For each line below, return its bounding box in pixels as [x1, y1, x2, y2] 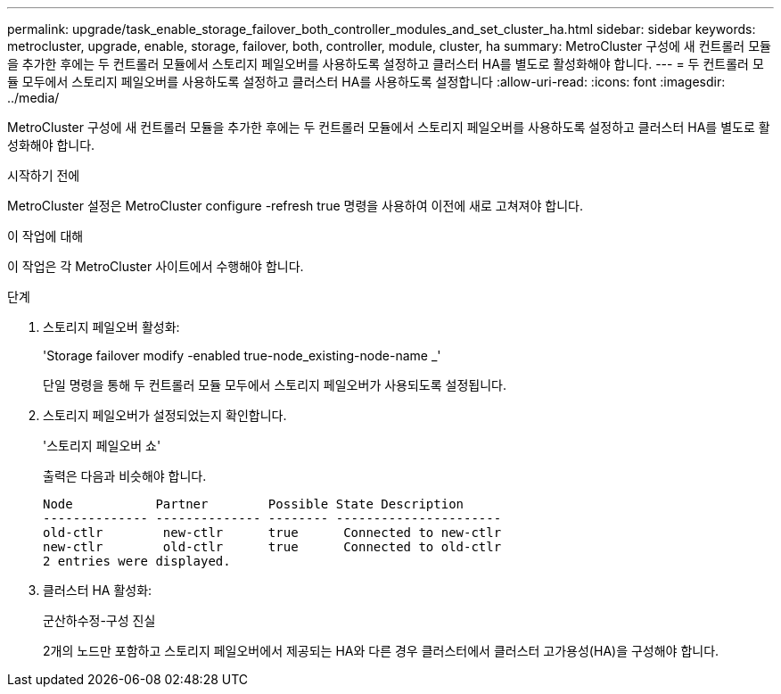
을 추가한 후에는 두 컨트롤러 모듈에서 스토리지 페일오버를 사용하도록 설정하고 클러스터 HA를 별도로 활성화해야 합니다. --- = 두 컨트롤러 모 [7, 56, 764, 71]
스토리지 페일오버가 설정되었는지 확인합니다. [43, 408, 287, 423]
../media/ [7, 90, 60, 105]
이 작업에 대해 [7, 228, 84, 244]
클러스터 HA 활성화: [43, 582, 152, 598]
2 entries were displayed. [43, 554, 231, 568]
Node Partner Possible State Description [43, 497, 464, 511]
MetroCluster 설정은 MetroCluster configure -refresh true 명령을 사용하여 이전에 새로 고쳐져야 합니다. [7, 198, 583, 213]
